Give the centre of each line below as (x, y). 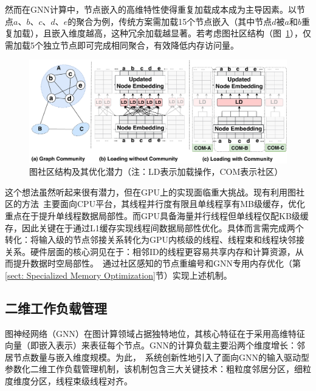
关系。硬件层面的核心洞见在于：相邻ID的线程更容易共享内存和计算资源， (150, 251)
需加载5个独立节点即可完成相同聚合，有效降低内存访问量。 (122, 45)
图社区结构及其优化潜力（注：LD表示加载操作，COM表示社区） (156, 172)
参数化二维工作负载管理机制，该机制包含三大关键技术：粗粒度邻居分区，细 (154, 369)
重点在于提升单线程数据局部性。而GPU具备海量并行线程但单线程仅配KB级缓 (157, 215)
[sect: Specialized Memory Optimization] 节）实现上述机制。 (118, 275)
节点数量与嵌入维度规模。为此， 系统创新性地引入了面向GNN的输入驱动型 (161, 357)
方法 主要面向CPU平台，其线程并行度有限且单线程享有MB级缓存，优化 (163, 204)
